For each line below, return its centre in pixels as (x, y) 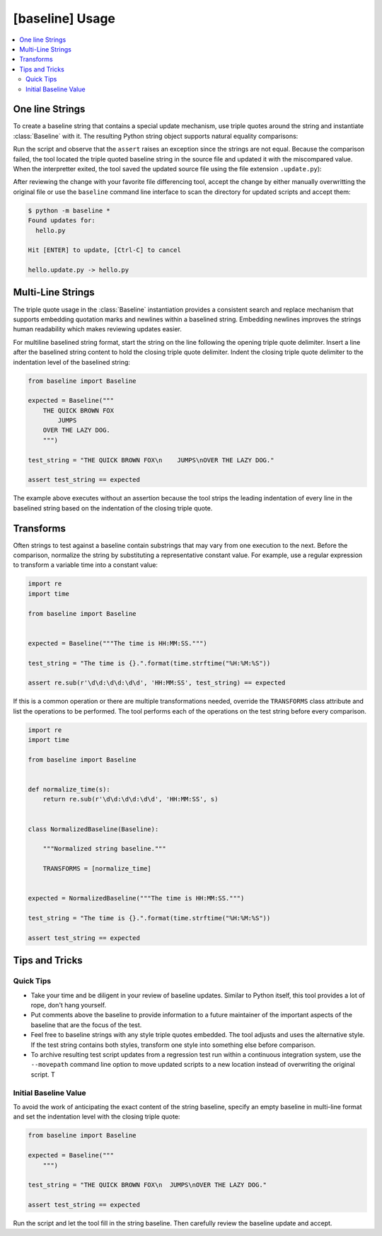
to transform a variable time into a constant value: (86, 565)
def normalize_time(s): (69, 790)
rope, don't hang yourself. (68, 1005)
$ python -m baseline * (69, 210)
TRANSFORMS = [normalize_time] (97, 869)
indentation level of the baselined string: (72, 362)
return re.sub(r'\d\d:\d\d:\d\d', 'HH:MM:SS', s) (131, 799)
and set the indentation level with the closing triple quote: (97, 1117)
